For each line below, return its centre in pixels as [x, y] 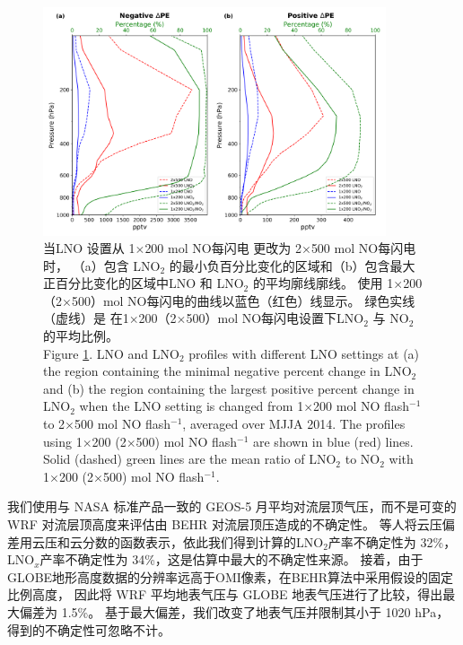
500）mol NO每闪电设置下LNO [275, 318]
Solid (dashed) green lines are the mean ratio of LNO [190, 459]
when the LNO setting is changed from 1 [192, 406]
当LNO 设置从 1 [89, 248]
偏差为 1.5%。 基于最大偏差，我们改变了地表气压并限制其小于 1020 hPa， [234, 611]
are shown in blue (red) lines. [333, 441]
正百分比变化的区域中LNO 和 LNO [144, 283]
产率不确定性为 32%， [392, 541]
